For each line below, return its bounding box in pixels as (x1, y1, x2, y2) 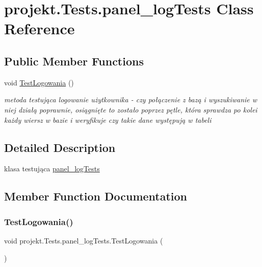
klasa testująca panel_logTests (4, 163, 100, 174)
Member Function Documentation (4, 188, 188, 204)
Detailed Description (4, 139, 116, 155)
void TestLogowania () (4, 77, 74, 87)
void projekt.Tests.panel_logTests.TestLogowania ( (4, 235, 163, 246)
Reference (4, 18, 75, 39)
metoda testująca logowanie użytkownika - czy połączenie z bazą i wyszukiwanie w (4, 94, 257, 105)
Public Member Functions (4, 53, 144, 69)
